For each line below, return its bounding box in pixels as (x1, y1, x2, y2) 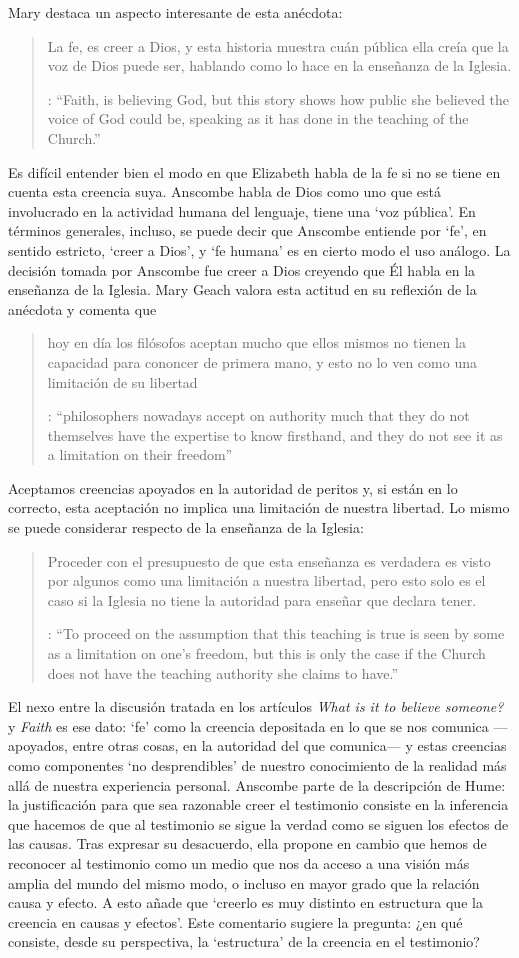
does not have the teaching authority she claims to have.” (47, 662, 399, 683)
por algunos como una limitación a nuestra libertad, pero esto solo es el (47, 570, 486, 591)
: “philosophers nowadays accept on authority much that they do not (47, 405, 470, 426)
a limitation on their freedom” (47, 444, 233, 465)
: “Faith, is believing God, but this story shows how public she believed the (47, 88, 510, 109)
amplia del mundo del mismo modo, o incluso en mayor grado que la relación (8, 872, 480, 893)
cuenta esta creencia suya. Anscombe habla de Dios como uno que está (8, 181, 441, 202)
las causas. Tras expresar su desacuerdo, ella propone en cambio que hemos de (8, 833, 487, 854)
